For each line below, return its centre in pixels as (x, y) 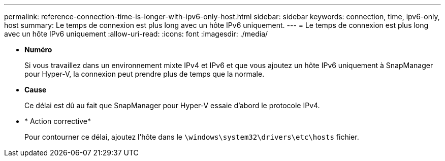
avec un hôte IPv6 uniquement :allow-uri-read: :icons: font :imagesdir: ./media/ (136, 34)
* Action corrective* (58, 121)
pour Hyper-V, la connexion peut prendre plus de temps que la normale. (145, 74)
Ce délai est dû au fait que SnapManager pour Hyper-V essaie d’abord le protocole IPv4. (172, 105)
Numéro (38, 50)
